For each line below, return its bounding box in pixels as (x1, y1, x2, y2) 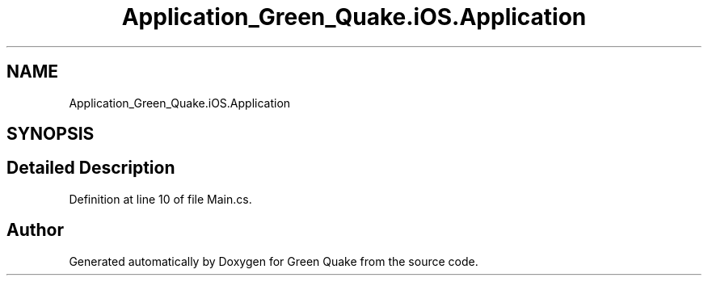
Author (6, 220, 64, 241)
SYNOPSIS (6, 124, 95, 145)
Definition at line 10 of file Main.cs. (69, 192, 252, 206)
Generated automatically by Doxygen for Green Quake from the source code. (69, 254, 478, 268)
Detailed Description (6, 158, 175, 179)
